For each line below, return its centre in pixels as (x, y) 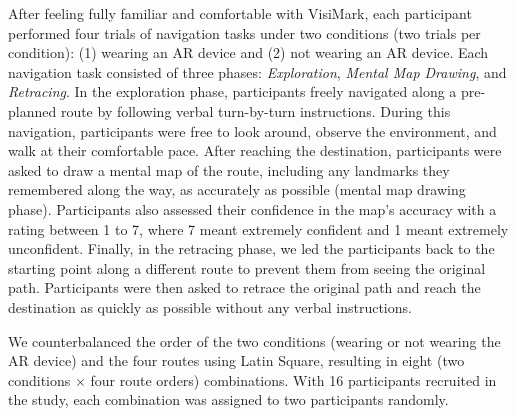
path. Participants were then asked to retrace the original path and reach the (244, 287)
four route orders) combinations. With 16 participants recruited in (293, 379)
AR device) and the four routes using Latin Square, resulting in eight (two (236, 360)
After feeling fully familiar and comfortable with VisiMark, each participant (240, 13)
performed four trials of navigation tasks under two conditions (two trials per (244, 32)
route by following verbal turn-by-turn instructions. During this (255, 110)
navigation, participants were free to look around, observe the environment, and (252, 130)
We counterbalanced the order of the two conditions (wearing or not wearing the (254, 340)
